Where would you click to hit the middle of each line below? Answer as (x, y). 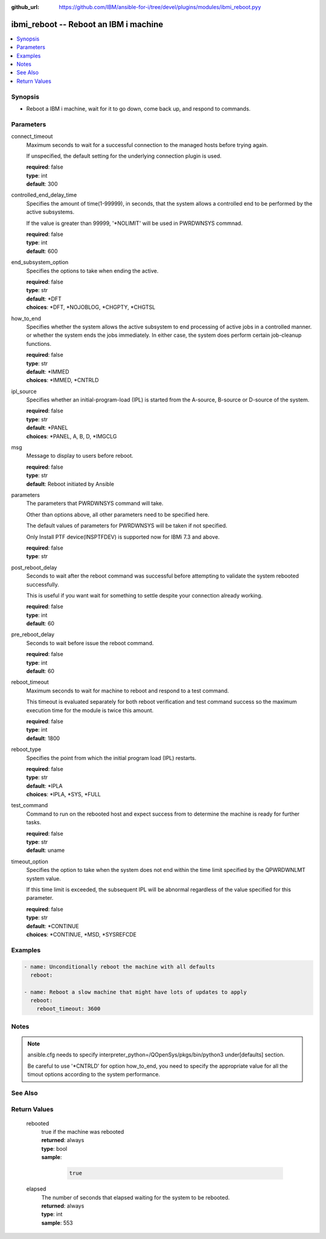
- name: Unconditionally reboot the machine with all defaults (120, 967)
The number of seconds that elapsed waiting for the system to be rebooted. (136, 1197)
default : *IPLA (44, 785)
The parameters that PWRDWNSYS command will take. (95, 503)
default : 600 (42, 251)
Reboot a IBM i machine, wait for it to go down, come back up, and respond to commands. (138, 109)
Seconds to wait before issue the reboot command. (90, 643)
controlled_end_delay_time (44, 195)
